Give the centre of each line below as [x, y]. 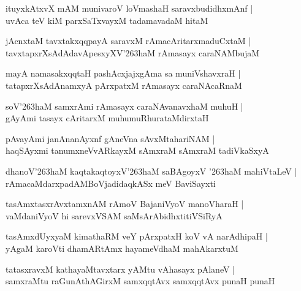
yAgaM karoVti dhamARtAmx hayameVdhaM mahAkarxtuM [122, 248]
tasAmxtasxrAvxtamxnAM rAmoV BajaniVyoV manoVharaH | [125, 204]
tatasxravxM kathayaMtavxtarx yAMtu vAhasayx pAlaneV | [120, 269]
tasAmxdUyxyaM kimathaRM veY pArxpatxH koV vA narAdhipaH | [137, 236]
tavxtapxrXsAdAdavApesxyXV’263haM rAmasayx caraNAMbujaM [133, 52]
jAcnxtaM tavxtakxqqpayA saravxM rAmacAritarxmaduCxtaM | [128, 41]
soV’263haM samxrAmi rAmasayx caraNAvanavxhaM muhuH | [124, 106]
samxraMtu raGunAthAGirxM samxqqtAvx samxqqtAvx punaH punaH [140, 281]
